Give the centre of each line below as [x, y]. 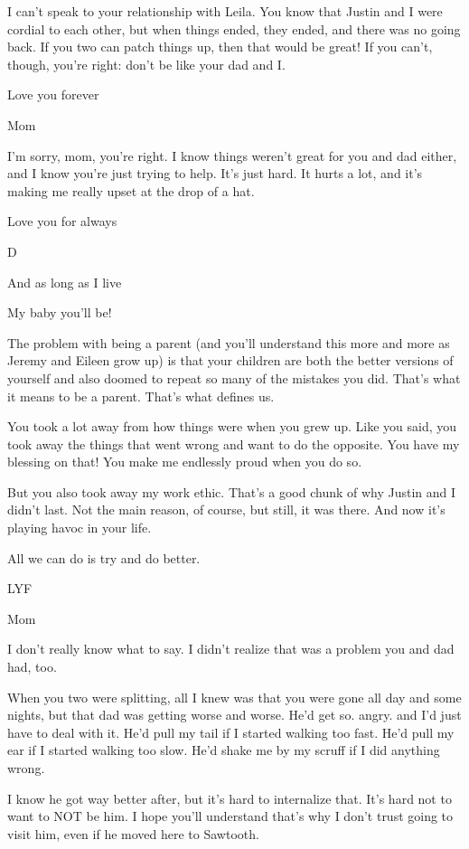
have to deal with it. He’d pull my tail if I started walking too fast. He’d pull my [231, 732]
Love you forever [53, 94]
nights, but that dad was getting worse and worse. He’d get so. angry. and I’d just [234, 715]
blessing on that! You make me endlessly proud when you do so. [185, 462]
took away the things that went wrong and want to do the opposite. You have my [234, 443]
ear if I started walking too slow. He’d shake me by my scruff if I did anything [224, 750]
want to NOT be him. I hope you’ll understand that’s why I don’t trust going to [230, 816]
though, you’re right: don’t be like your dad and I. [146, 64]
